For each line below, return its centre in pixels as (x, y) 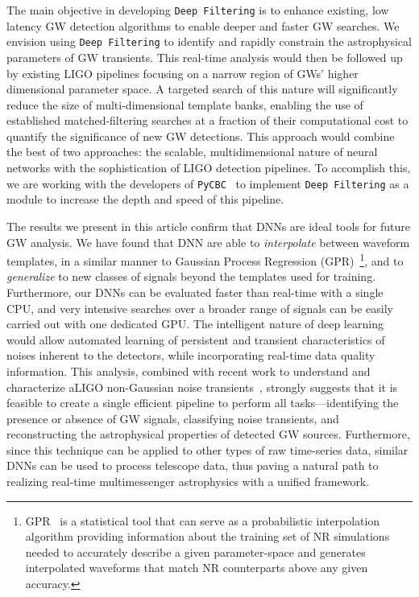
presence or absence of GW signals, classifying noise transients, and (173, 418)
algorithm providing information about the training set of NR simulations (207, 536)
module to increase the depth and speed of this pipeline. (145, 199)
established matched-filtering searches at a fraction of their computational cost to (207, 120)
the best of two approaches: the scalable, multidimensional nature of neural (192, 152)
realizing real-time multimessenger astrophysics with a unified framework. (188, 482)
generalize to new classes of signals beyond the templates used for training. (191, 276)
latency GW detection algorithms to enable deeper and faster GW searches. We (203, 25)
